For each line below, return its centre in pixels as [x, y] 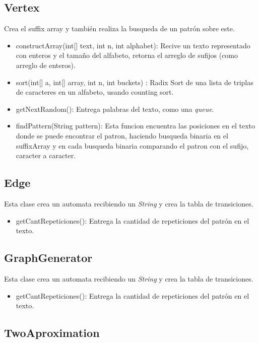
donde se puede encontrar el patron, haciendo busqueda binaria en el [122, 135]
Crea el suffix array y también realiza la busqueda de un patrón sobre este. [119, 28]
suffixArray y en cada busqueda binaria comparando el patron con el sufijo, [132, 145]
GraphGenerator [48, 258]
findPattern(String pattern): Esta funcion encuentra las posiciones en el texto [135, 126]
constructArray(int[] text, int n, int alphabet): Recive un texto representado [133, 45]
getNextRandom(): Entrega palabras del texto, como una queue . [115, 109]
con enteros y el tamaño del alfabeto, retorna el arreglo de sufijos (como [127, 55]
